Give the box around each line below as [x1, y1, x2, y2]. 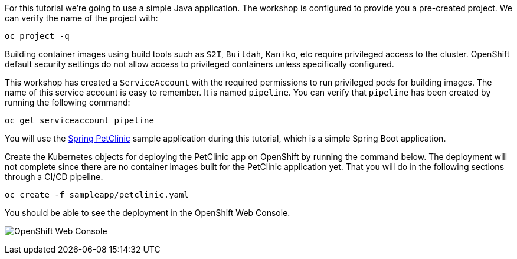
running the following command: [5, 97, 130, 107]
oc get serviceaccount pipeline [5, 116, 154, 125]
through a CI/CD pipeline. [5, 172, 103, 182]
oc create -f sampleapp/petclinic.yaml [5, 190, 189, 199]
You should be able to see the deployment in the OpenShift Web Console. [5, 208, 290, 218]
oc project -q [5, 31, 70, 41]
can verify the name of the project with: [5, 13, 158, 23]
